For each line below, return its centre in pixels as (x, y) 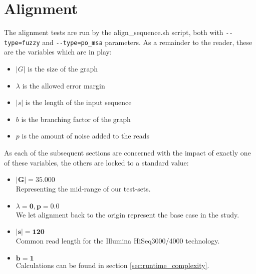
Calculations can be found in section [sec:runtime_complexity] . (112, 265)
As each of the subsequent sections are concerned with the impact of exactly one (127, 152)
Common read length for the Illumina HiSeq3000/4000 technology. (118, 241)
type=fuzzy (22, 43)
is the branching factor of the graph (76, 119)
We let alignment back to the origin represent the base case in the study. (127, 214)
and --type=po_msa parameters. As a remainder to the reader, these (147, 42)
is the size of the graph (63, 69)
